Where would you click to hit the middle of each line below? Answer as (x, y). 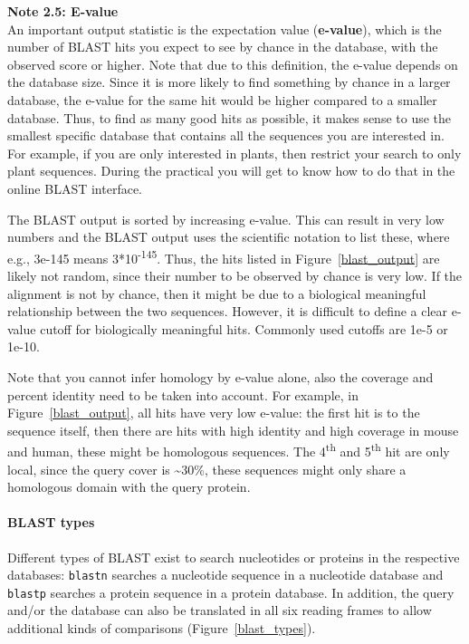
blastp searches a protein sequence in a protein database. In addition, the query (231, 592)
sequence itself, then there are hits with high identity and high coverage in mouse (233, 430)
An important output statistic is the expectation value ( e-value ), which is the (225, 29)
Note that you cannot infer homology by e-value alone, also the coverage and (220, 376)
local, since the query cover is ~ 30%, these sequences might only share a (207, 469)
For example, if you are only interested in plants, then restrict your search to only (234, 153)
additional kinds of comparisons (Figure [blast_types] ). (162, 628)
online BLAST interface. (75, 188)
